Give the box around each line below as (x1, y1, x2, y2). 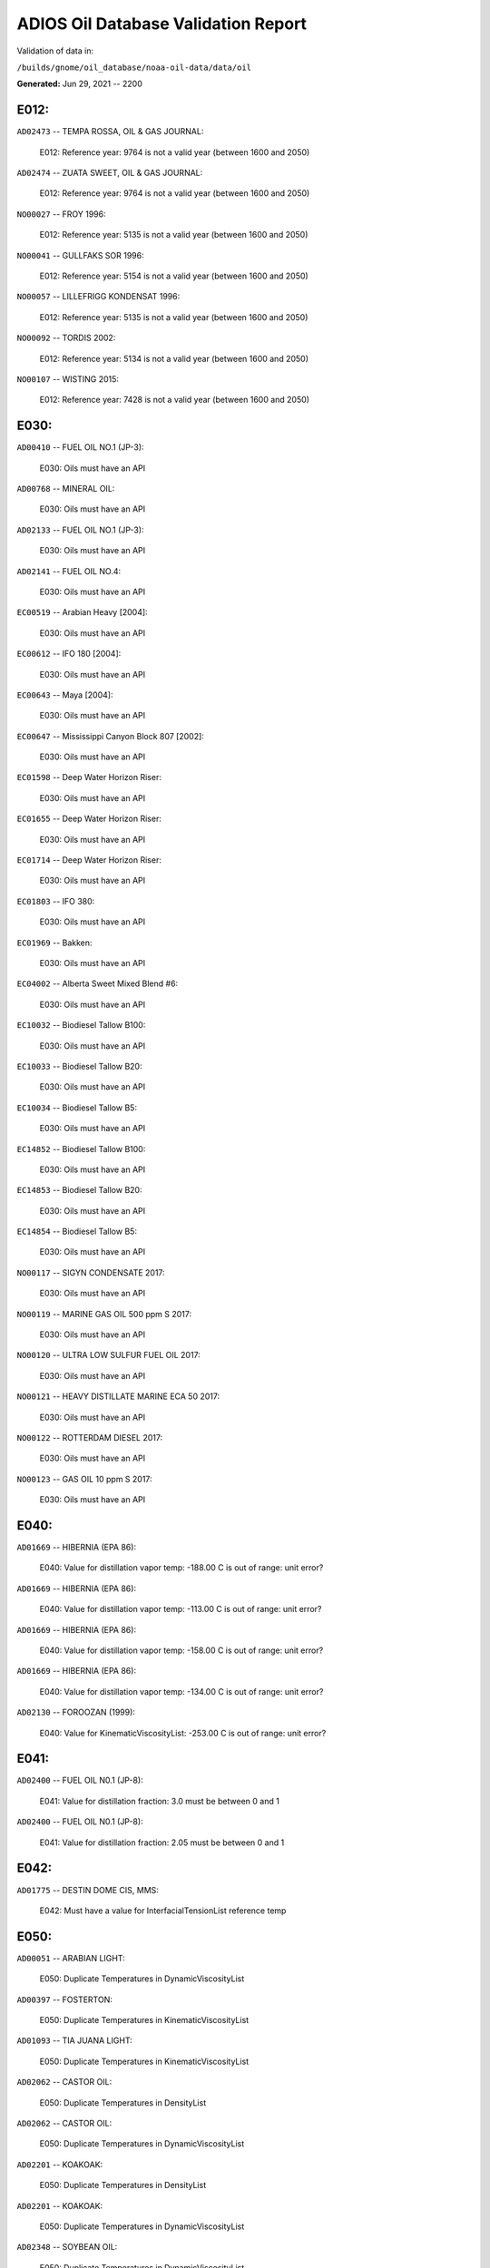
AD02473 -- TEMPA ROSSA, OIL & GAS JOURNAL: (16, 126, 204, 137)
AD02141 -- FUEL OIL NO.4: (16, 565, 122, 576)
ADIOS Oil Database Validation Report (16, 14, 308, 34)
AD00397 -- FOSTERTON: (16, 1994, 113, 2005)
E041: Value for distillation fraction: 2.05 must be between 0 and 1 (39, 1837, 285, 1848)
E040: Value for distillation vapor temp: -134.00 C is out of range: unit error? (39, 1686, 324, 1696)
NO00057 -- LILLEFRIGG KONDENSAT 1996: (16, 291, 181, 302)
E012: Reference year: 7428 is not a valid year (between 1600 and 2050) (39, 395, 310, 406)
